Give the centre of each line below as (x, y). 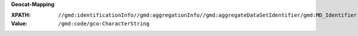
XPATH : (21, 15)
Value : (19, 23)
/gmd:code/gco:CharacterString (104, 23)
